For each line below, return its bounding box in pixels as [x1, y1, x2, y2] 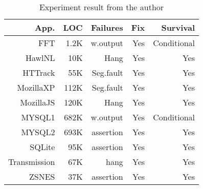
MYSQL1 [21, 111, 55, 123]
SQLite [30, 141, 55, 153]
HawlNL [25, 52, 55, 64]
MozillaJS [20, 96, 55, 108]
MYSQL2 [21, 126, 55, 138]
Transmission [8, 156, 55, 167]
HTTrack [22, 67, 55, 78]
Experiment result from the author [39, 1, 164, 13]
